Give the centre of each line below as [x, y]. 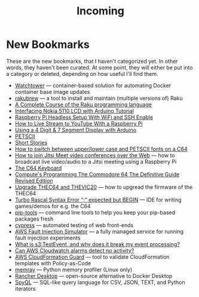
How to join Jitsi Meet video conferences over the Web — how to [95, 155]
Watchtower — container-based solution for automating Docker [93, 85]
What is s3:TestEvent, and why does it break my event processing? [97, 244]
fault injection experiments [48, 238]
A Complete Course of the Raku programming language [83, 104]
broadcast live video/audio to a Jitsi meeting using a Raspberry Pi [96, 161]
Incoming [100, 11]
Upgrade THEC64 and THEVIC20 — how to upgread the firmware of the [104, 187]
